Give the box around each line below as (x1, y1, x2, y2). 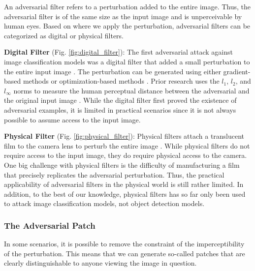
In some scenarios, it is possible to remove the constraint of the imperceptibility (4, 239, 245, 249)
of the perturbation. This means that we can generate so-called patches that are (4, 248, 245, 258)
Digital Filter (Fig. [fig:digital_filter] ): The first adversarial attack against (4, 47, 233, 57)
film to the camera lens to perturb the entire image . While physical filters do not (4, 140, 250, 151)
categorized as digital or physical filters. (4, 30, 124, 40)
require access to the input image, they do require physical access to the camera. (4, 150, 247, 160)
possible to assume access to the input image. (4, 114, 141, 124)
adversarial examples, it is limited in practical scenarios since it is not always (4, 104, 236, 115)
